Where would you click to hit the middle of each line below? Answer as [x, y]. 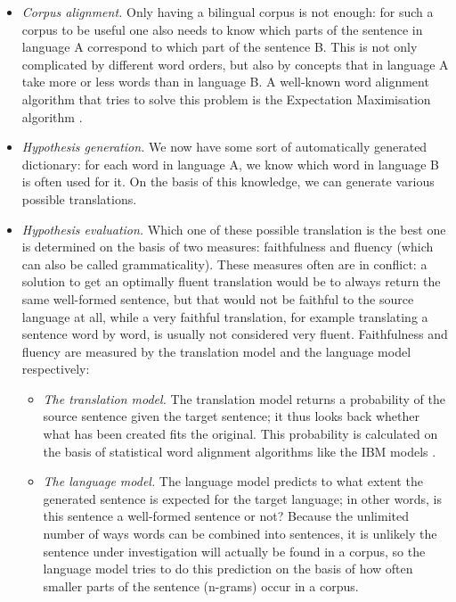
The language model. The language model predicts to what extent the [233, 481]
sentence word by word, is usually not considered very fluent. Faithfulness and [235, 334]
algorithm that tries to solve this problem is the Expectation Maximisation [226, 99]
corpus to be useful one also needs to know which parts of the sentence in [222, 29]
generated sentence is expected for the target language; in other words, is [242, 498]
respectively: [56, 369]
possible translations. [79, 198]
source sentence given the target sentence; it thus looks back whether [231, 416]
